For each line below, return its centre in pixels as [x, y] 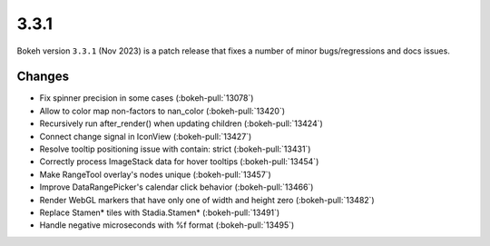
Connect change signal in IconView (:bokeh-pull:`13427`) [146, 136]
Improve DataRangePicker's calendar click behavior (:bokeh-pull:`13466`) [176, 187]
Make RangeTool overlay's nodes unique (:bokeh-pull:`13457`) [155, 174]
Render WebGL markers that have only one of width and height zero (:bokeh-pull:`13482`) [207, 200]
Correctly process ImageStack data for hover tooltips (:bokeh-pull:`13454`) [179, 162]
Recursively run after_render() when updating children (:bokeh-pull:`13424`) [181, 123]
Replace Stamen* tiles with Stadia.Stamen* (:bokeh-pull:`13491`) [160, 212]
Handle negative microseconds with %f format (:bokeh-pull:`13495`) [167, 225]
